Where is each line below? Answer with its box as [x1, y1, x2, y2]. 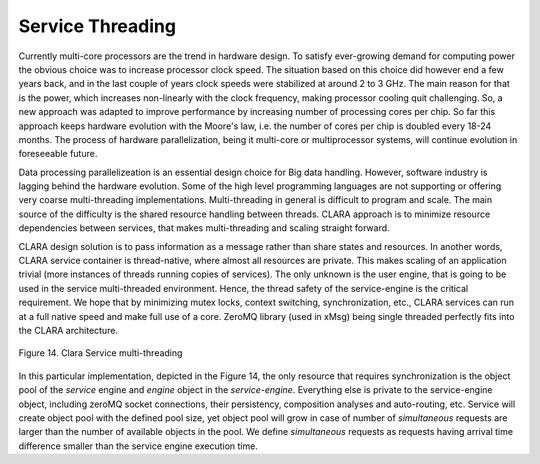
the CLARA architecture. [18, 324, 119, 336]
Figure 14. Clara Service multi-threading [18, 347, 183, 359]
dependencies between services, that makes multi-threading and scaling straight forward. [18, 222, 390, 234]
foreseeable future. [18, 148, 98, 160]
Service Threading [18, 15, 177, 37]
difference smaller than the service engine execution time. [18, 440, 259, 452]
